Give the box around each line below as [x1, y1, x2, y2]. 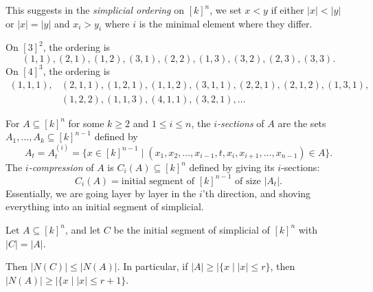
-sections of [217, 115, 264, 130]
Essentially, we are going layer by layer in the [5, 186, 196, 200]
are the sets [278, 115, 326, 130]
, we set [210, 3, 242, 16]
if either [271, 3, 304, 16]
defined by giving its [189, 159, 275, 174]
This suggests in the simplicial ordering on [5, 3, 184, 16]
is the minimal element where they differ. [139, 16, 313, 30]
